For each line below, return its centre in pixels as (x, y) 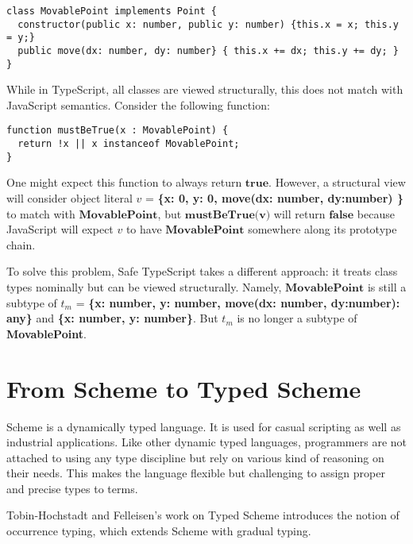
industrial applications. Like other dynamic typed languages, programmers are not (206, 442)
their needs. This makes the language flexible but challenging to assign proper (196, 473)
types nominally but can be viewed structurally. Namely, (144, 287)
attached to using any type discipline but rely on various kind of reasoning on (195, 457)
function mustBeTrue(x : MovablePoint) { (118, 131)
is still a (387, 287)
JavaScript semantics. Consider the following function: (138, 104)
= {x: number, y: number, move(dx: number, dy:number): (238, 302)
